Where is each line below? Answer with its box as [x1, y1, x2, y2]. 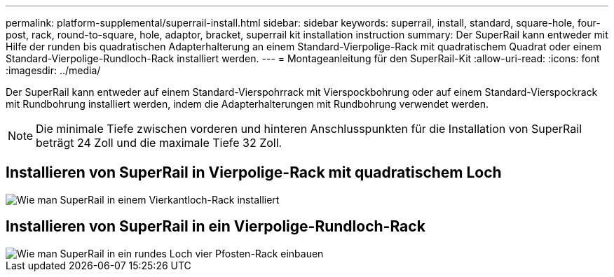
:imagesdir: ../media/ [6, 64, 101, 76]
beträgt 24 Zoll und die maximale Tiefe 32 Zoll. [36, 136, 282, 150]
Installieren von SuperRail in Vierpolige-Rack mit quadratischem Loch [6, 164, 502, 182]
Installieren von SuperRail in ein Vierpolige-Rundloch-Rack [6, 218, 425, 236]
